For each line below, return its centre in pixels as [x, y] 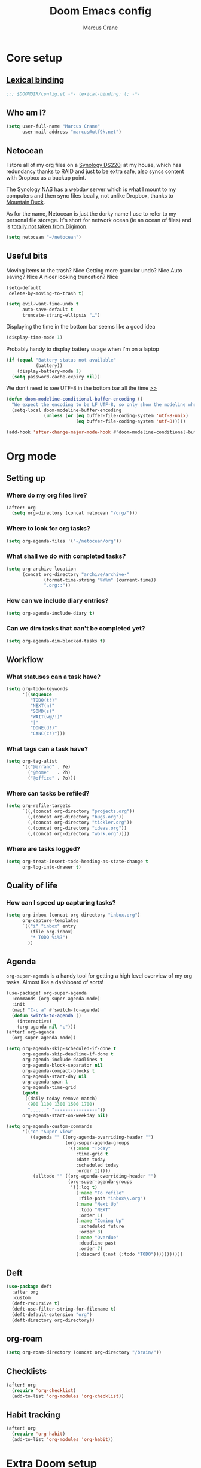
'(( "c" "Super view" [48, 1132]
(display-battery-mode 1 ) [49, 371]
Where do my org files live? [47, 495]
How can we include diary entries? [57, 601]
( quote [30, 1093]
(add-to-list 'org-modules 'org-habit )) [63, 1440]
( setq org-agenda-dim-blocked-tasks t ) [56, 641]
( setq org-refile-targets [38, 806]
